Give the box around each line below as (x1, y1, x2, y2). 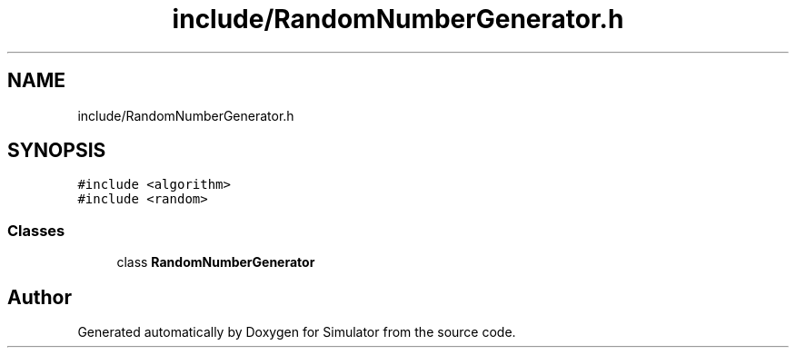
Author (7, 285, 72, 309)
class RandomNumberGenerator (116, 254, 315, 271)
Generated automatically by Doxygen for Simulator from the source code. (77, 324, 516, 340)
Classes (7, 221, 65, 240)
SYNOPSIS (7, 139, 106, 163)
